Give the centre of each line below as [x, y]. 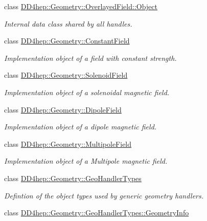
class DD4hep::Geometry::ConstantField [67, 41]
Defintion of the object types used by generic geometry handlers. [104, 195]
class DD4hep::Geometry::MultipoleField [68, 143]
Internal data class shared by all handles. [68, 23]
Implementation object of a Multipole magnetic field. [86, 161]
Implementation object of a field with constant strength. [90, 58]
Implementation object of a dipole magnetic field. [80, 127]
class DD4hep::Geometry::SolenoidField [66, 75]
